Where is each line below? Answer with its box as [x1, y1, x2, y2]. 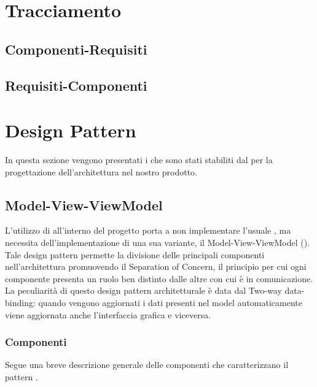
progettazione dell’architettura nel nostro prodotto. [5, 165, 197, 178]
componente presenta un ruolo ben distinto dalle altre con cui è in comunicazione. [5, 272, 313, 285]
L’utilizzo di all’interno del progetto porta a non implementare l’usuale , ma [5, 224, 291, 237]
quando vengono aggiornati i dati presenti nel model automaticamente [38, 296, 302, 309]
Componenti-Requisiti [5, 39, 147, 58]
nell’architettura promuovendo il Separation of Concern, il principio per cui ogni [5, 260, 307, 273]
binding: [5, 296, 36, 309]
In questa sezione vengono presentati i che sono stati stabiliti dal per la [5, 153, 273, 166]
